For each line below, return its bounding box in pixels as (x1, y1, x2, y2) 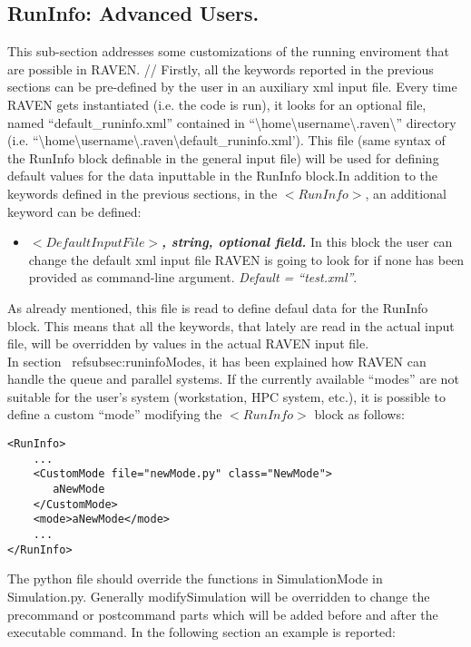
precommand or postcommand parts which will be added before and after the (7, 604, 438, 623)
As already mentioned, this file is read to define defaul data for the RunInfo (7, 298, 428, 317)
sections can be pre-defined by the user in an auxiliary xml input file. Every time (7, 77, 457, 96)
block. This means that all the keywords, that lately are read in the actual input (7, 316, 455, 335)
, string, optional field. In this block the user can (162, 232, 453, 251)
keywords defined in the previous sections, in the (7, 183, 278, 202)
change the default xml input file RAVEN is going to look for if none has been (28, 250, 465, 269)
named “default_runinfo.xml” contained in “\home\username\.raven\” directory (7, 113, 456, 132)
